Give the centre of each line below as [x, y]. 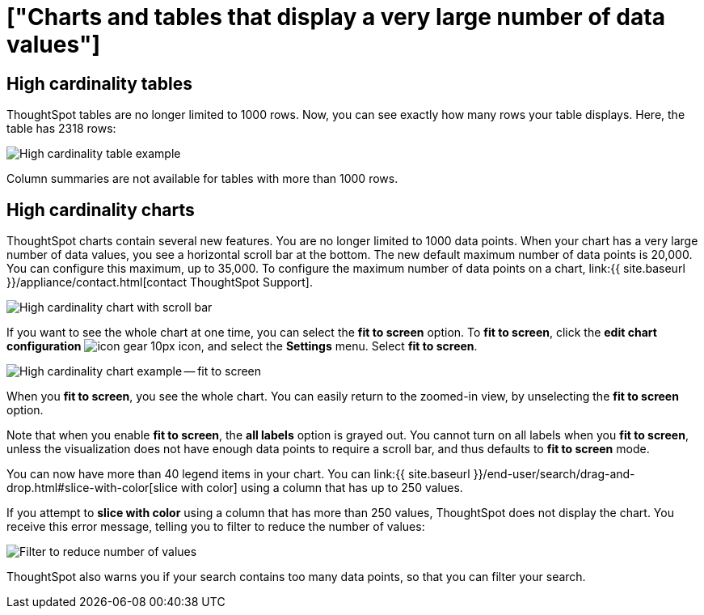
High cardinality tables [100, 83]
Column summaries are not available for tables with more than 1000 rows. [202, 179]
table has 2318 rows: [61, 129]
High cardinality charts [101, 210]
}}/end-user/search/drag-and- [554, 474]
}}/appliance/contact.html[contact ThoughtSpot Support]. [160, 282]
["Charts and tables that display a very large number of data [336, 17]
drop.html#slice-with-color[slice [92, 488]
